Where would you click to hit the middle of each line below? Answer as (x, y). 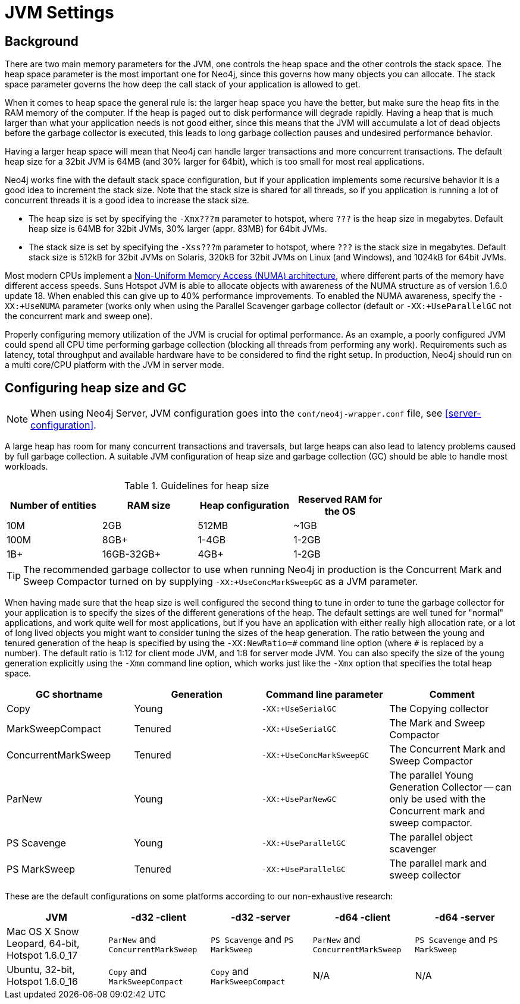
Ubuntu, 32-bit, (41, 970)
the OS (340, 512)
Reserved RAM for (340, 500)
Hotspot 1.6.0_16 (42, 982)
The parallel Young (431, 775)
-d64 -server (465, 918)
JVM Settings (59, 12)
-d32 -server (261, 918)
